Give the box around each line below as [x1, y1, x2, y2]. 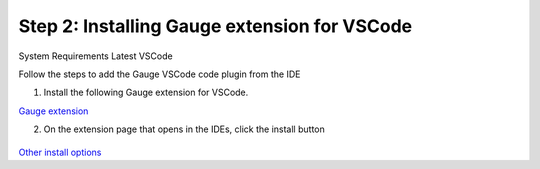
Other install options [18, 146, 102, 158]
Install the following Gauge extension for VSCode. [43, 86, 249, 99]
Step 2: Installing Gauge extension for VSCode [18, 15, 413, 37]
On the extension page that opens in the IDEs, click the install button [43, 123, 325, 135]
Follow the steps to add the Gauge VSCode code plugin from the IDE [18, 68, 301, 80]
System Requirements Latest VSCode [18, 50, 174, 62]
